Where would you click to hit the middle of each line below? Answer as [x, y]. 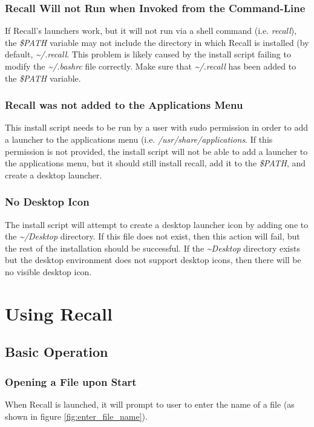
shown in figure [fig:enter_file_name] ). [76, 416]
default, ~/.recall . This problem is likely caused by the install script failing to [148, 54]
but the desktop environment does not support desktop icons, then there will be [153, 260]
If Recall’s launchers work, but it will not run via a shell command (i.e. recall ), [151, 31]
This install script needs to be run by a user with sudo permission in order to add [156, 127]
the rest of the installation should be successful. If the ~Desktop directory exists [152, 248]
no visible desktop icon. [48, 271]
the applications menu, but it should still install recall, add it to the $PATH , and [155, 163]
